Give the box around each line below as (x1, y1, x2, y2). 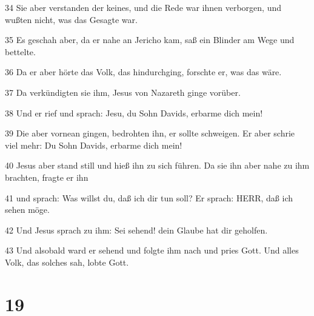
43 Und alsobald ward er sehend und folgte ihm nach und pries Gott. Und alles (5, 244, 299, 257)
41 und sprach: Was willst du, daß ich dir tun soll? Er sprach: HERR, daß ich (5, 191, 293, 204)
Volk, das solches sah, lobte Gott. (5, 255, 129, 268)
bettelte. (5, 45, 36, 58)
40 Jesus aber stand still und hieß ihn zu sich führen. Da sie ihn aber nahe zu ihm (5, 159, 310, 172)
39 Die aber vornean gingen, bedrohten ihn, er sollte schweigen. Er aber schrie (5, 127, 295, 140)
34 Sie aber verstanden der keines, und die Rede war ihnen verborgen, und (5, 1, 281, 13)
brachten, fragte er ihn (5, 170, 89, 183)
